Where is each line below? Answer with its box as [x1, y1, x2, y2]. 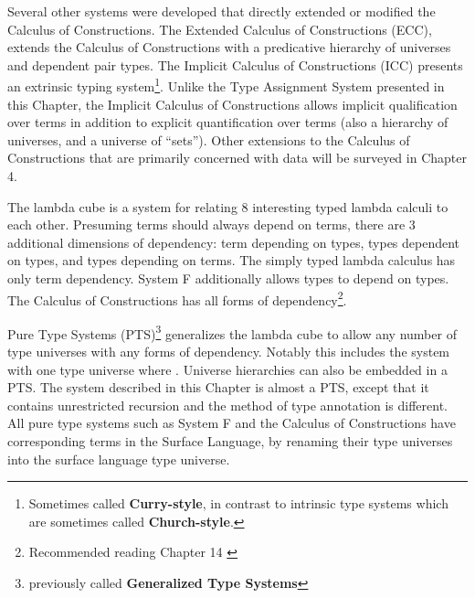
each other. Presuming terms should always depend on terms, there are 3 [7, 215, 416, 234]
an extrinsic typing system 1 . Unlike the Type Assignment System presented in [7, 74, 445, 96]
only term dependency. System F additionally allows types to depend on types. [7, 268, 449, 287]
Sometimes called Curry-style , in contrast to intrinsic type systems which [28, 494, 449, 513]
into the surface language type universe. [7, 449, 230, 468]
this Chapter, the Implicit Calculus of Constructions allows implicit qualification [7, 94, 458, 113]
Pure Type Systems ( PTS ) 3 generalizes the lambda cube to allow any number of [7, 321, 457, 343]
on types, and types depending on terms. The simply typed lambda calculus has [7, 251, 456, 270]
